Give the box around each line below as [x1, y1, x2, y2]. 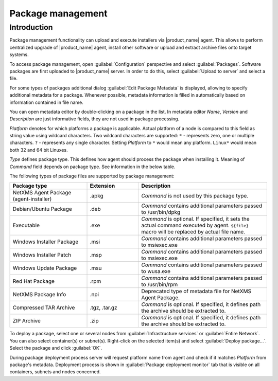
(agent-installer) [12, 195, 52, 203]
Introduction [9, 23, 53, 32]
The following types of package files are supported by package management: [9, 173, 175, 179]
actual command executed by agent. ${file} [141, 222, 249, 229]
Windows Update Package [12, 265, 77, 272]
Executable [12, 222, 40, 229]
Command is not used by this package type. [141, 192, 249, 199]
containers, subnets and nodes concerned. [9, 369, 101, 375]
